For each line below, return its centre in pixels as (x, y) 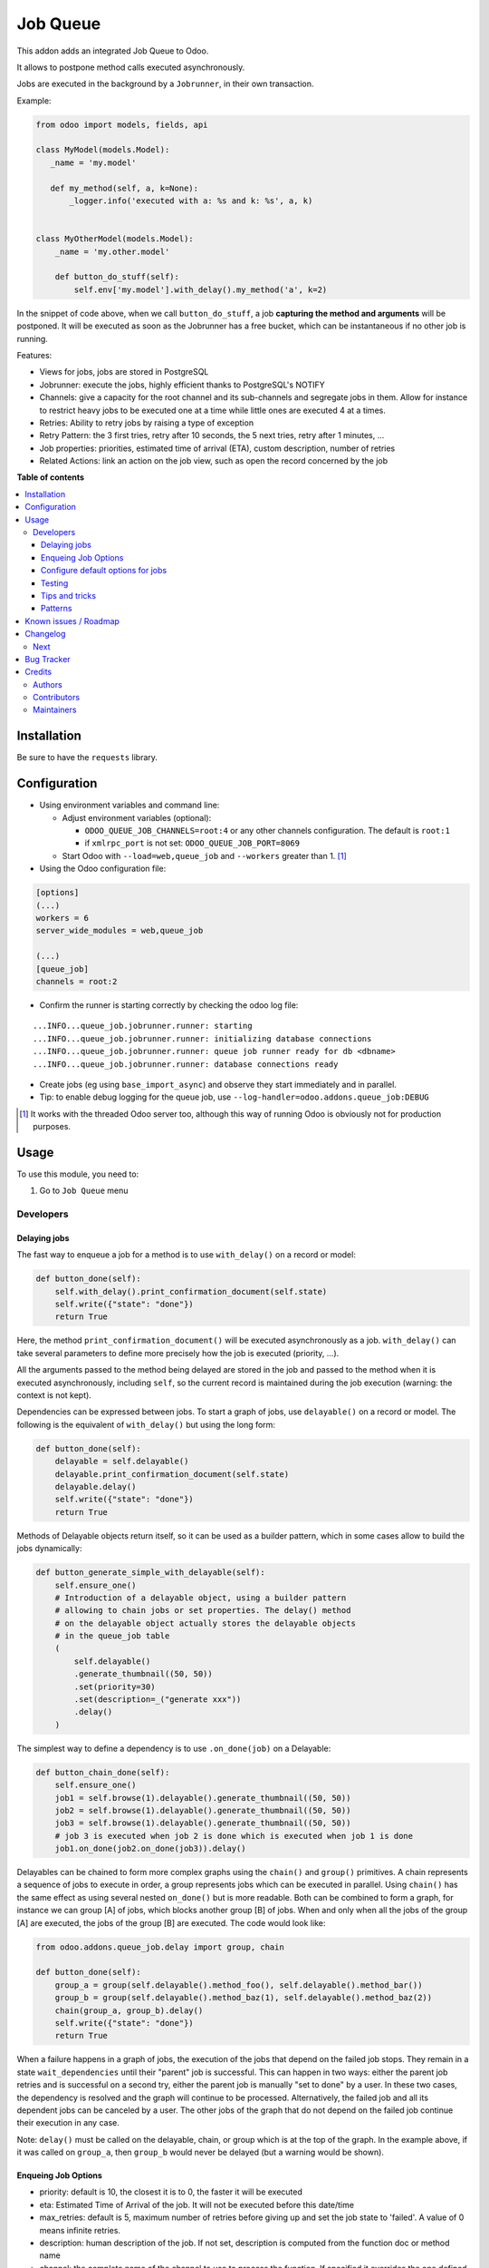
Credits (38, 672)
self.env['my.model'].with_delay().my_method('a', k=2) (201, 289)
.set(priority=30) (115, 1686)
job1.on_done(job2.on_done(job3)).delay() (150, 1849)
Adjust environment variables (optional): (137, 817)
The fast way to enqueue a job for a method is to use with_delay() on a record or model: (187, 1255)
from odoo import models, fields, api (122, 124)
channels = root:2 (77, 981)
